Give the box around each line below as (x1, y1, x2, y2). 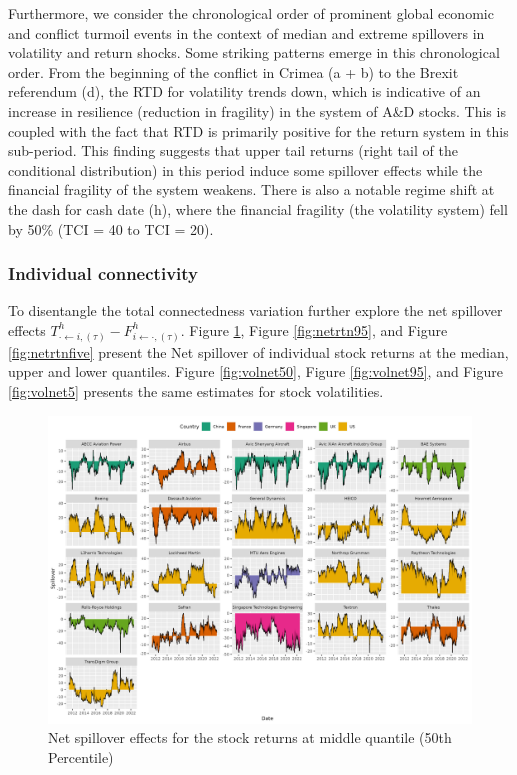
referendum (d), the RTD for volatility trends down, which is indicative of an (8, 81, 481, 102)
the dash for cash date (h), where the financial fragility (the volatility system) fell (8, 198, 508, 219)
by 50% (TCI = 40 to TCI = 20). (8, 218, 214, 239)
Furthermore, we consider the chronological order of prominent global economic (8, 3, 494, 23)
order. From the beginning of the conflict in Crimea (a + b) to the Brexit (8, 61, 459, 82)
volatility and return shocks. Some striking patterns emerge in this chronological (8, 42, 500, 63)
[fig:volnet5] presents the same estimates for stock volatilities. (8, 380, 384, 401)
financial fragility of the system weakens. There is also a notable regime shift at (8, 179, 495, 200)
